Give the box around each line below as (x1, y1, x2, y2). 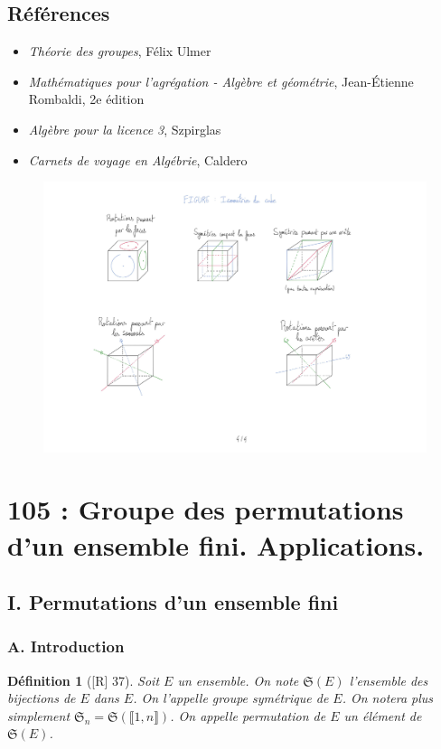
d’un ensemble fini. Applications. (7, 526, 425, 563)
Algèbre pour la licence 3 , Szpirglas (28, 119, 221, 138)
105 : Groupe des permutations (7, 491, 404, 528)
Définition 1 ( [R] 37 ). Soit (7, 670, 160, 689)
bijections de (7, 688, 76, 707)
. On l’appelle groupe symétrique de (133, 688, 329, 707)
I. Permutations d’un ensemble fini (7, 588, 339, 616)
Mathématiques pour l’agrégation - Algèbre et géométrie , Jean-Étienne (28, 71, 414, 90)
